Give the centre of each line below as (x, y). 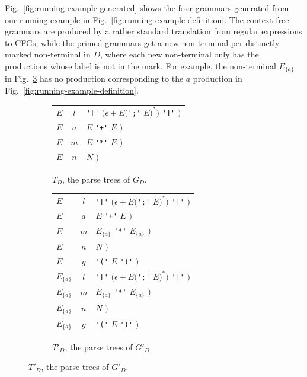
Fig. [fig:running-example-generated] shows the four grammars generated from (147, 8)
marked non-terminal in (48, 54)
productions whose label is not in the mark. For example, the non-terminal (140, 66)
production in (218, 79)
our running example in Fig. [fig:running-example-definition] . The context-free (147, 19)
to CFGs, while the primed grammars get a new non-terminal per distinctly (142, 42)
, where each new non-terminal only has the (180, 54)
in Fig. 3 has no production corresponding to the (94, 79)
